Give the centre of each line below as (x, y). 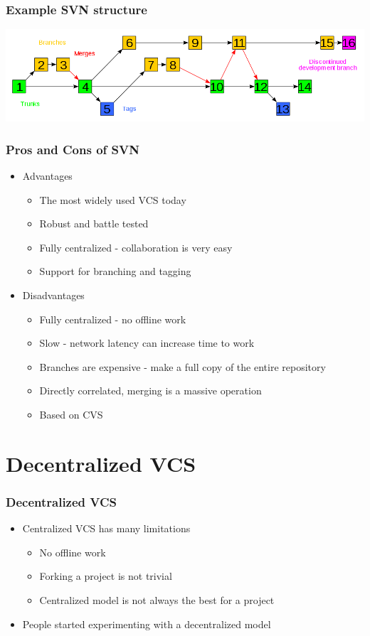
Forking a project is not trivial (106, 576)
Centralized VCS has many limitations (106, 528)
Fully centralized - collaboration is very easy (136, 247)
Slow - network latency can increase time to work (147, 343)
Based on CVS (71, 414)
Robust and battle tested (94, 223)
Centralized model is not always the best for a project (157, 599)
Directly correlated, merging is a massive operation (150, 390)
